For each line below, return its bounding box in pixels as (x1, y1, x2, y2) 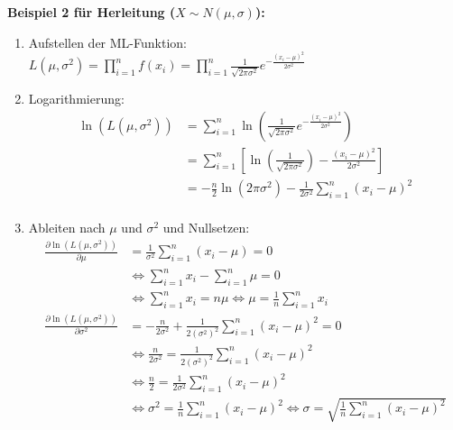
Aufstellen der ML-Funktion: (28, 32, 187, 51)
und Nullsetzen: (162, 218, 250, 237)
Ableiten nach (28, 218, 106, 237)
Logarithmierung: (28, 89, 125, 108)
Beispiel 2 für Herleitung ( (7, 3, 176, 21)
